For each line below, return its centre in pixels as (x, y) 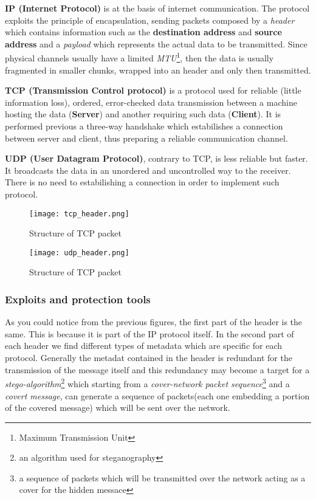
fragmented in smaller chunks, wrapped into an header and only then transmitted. (158, 70)
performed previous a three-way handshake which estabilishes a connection (144, 126)
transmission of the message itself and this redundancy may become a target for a (157, 369)
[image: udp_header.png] (79, 253)
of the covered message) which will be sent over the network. (118, 408)
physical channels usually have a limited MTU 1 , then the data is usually (139, 57)
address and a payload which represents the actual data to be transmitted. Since (156, 43)
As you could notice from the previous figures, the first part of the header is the (154, 322)
